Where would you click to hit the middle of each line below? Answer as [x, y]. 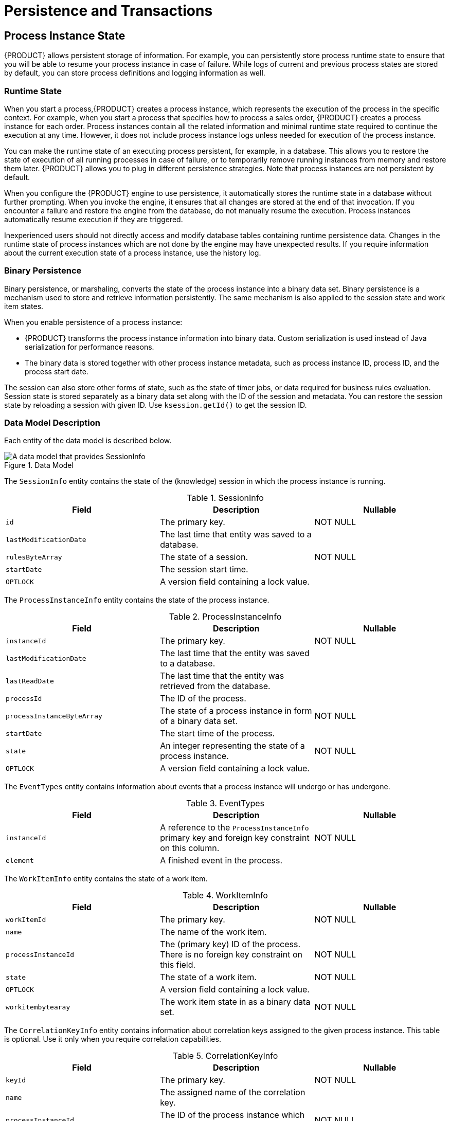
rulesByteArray [34, 557]
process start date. [57, 371]
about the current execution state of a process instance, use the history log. [133, 252]
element [20, 860]
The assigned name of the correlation [233, 1092]
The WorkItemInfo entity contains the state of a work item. [106, 879]
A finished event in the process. [221, 861]
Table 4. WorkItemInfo [225, 896]
